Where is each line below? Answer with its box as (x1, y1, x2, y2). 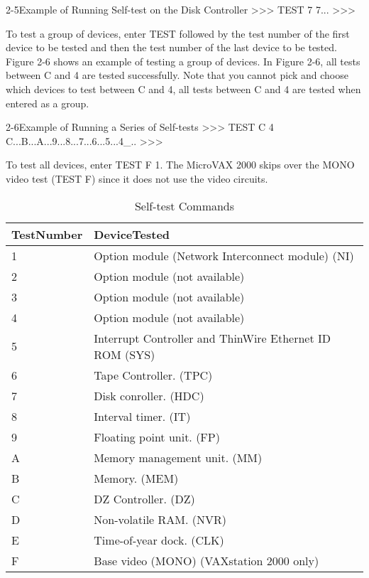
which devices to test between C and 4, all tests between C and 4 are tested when (6, 81, 361, 96)
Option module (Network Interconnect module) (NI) (94, 247, 354, 264)
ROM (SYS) (94, 346, 155, 363)
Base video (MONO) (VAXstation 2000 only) (94, 552, 319, 569)
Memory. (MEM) (94, 469, 179, 486)
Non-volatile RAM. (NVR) (94, 510, 226, 528)
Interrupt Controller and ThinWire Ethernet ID (94, 329, 331, 346)
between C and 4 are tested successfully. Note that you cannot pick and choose (6, 68, 348, 82)
